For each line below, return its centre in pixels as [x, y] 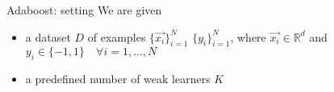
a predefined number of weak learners [118, 79]
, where [248, 36]
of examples [117, 36]
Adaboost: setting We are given [84, 10]
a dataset [48, 36]
